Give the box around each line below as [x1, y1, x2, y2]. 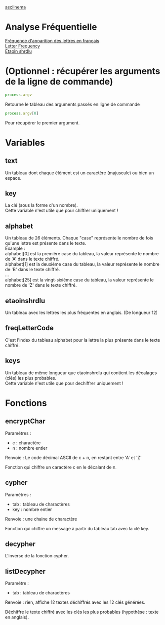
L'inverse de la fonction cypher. [5, 553, 69, 559]
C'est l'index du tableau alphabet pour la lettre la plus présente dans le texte [5, 337, 161, 343]
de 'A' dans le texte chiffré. [5, 256, 60, 262]
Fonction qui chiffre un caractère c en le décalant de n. [5, 464, 117, 470]
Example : [5, 245, 26, 251]
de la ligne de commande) [5, 76, 113, 87]
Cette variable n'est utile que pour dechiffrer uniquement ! [5, 380, 124, 386]
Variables [5, 137, 45, 148]
